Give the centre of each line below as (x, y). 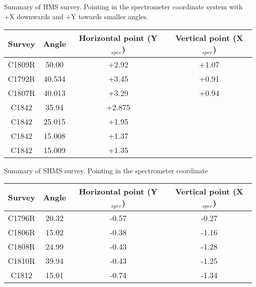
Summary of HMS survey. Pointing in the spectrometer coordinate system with (123, 7)
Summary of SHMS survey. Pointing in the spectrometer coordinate (106, 170)
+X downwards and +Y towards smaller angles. (76, 16)
